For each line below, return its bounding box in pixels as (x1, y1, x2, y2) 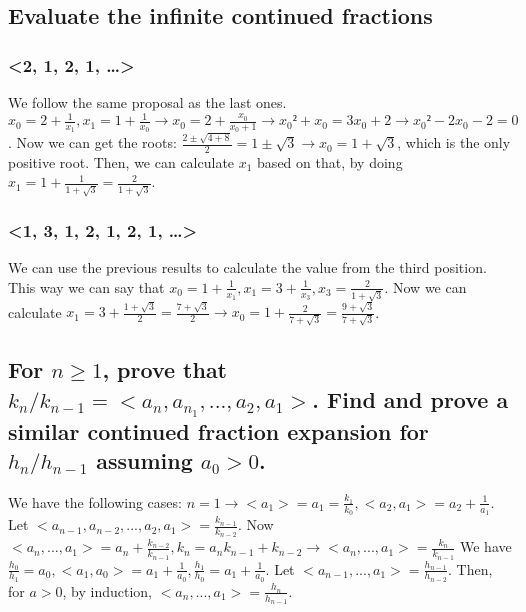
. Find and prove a (312, 383, 509, 414)
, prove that (102, 354, 228, 385)
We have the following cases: (8, 491, 182, 512)
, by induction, (62, 580, 152, 601)
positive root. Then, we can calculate (8, 151, 235, 172)
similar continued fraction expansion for (8, 415, 429, 446)
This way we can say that (8, 276, 165, 297)
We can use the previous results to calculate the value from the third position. (8, 257, 487, 278)
